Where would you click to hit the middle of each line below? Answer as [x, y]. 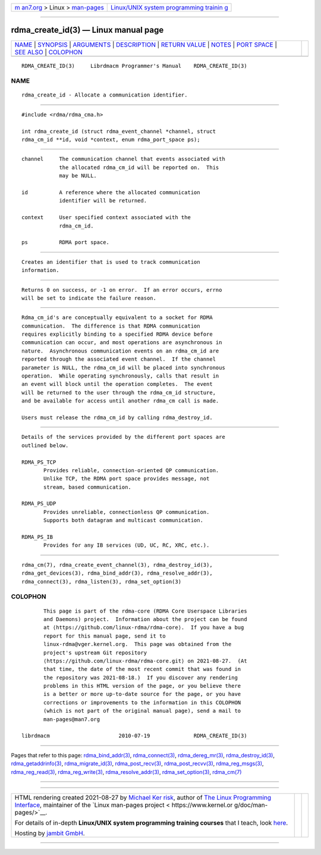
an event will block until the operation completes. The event [117, 384]
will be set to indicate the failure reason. [89, 298]
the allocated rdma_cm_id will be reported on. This [139, 167]
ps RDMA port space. [66, 242]
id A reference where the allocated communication [111, 192]
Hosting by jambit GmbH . [50, 833]
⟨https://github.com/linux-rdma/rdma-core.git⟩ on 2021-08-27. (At [145, 661]
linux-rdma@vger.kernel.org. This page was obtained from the [138, 644]
